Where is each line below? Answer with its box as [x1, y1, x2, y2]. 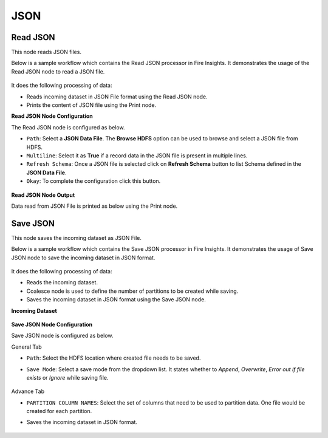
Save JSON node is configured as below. [11, 332, 114, 340]
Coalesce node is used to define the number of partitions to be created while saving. [26, 287, 239, 295]
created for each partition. [26, 408, 92, 415]
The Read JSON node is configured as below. [11, 123, 125, 131]
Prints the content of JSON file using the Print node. [26, 101, 157, 109]
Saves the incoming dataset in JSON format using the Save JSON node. [26, 296, 207, 303]
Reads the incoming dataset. [26, 279, 98, 286]
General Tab [11, 343, 42, 351]
